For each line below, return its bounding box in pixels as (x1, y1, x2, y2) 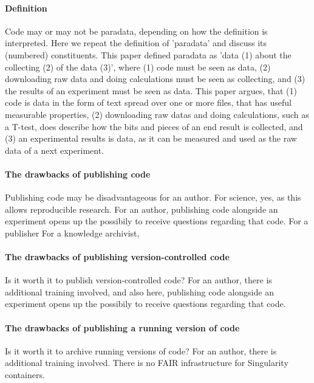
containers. (5, 368, 45, 381)
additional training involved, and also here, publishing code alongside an (5, 285, 274, 298)
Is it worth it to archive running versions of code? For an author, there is (5, 344, 277, 357)
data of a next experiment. (5, 143, 104, 156)
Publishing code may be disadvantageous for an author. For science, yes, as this (5, 191, 301, 204)
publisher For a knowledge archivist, (5, 226, 140, 239)
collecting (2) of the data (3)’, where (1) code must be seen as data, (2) (5, 60, 271, 73)
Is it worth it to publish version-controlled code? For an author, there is (5, 274, 272, 286)
